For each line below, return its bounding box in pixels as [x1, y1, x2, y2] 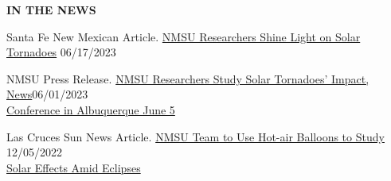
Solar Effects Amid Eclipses [6, 159, 141, 175]
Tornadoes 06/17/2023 [6, 44, 116, 60]
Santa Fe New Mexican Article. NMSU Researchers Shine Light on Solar [6, 28, 361, 44]
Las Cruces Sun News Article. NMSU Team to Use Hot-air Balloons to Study [6, 128, 385, 144]
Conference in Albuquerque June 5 [6, 101, 175, 117]
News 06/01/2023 [6, 86, 88, 102]
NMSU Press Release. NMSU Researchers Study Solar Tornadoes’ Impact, [6, 70, 369, 87]
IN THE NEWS [6, 2, 96, 17]
